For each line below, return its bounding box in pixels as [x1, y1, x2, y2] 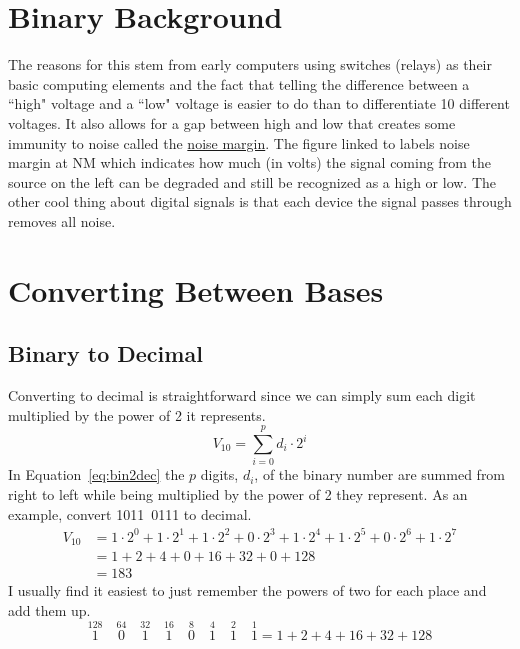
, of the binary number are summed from [254, 464, 506, 485]
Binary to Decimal [8, 338, 203, 369]
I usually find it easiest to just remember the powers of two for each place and [8, 580, 487, 601]
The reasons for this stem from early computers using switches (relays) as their [8, 54, 492, 75]
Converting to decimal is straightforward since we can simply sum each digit [8, 385, 476, 406]
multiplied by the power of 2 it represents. [8, 404, 266, 425]
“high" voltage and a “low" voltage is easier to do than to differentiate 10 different [8, 93, 510, 114]
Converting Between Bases [8, 269, 384, 310]
